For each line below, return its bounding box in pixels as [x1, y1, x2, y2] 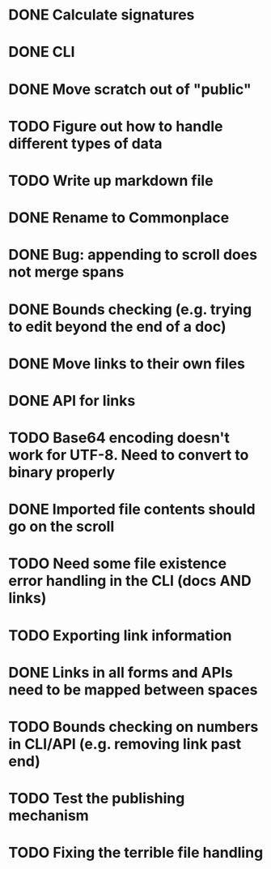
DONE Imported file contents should [8, 501, 256, 518]
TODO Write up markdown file [8, 171, 214, 190]
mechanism [8, 807, 89, 825]
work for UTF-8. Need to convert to [8, 446, 249, 464]
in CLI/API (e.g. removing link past [8, 735, 242, 753]
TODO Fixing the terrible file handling [8, 844, 264, 862]
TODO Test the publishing [8, 789, 185, 808]
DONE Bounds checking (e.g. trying [8, 300, 252, 318]
